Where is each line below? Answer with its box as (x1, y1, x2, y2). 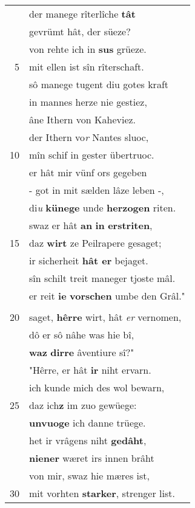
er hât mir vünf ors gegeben (29, 165, 147, 179)
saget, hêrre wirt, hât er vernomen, (29, 310, 182, 324)
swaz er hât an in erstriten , (29, 218, 153, 232)
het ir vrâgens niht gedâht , (29, 433, 147, 447)
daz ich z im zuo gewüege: (29, 398, 137, 412)
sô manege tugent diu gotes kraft (29, 77, 169, 91)
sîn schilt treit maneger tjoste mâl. (29, 271, 176, 285)
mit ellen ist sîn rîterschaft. (29, 60, 144, 74)
